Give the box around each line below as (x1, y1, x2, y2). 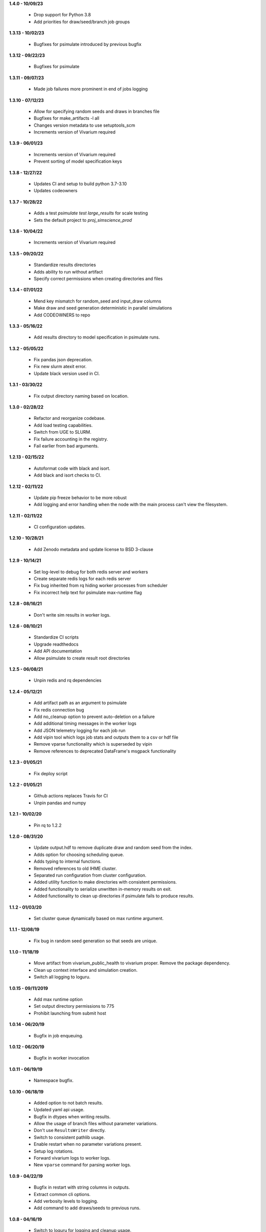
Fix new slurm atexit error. (33, 364, 87, 370)
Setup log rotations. (33, 1148, 74, 1154)
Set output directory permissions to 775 (33, 1003, 114, 1009)
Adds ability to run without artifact (33, 269, 103, 274)
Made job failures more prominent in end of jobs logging (33, 86, 148, 92)
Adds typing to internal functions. (33, 858, 102, 864)
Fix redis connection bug (33, 707, 84, 713)
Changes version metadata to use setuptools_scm (33, 122, 135, 128)
